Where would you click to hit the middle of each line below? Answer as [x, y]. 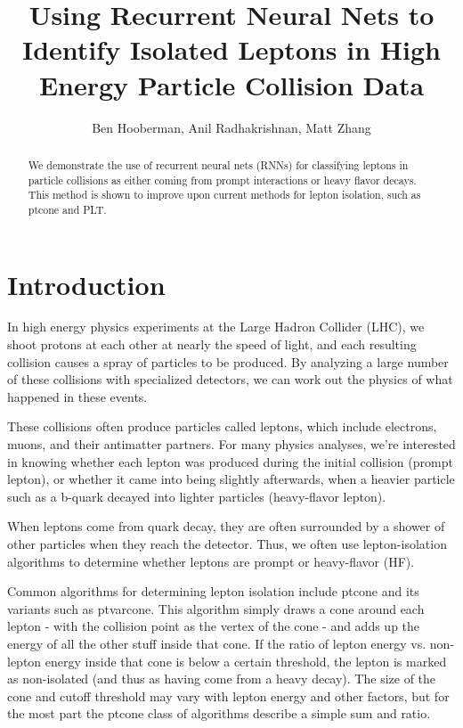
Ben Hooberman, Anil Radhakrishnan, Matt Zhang [231, 127]
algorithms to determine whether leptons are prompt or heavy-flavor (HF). [211, 561]
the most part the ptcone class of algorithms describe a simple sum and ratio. [219, 713]
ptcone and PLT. [67, 209]
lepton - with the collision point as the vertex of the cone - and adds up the [214, 626]
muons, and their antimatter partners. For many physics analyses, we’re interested [231, 444]
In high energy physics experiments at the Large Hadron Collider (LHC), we [216, 327]
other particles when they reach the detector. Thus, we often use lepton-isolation [227, 543]
